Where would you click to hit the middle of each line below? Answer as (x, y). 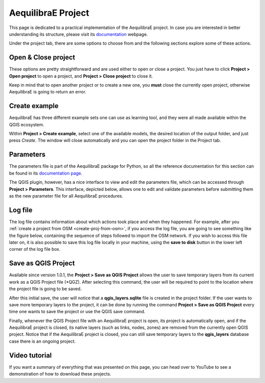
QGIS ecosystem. (26, 124)
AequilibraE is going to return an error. (48, 92)
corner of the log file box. (35, 249)
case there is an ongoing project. (42, 341)
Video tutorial (30, 355)
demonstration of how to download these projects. (60, 374)
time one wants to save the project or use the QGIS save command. (77, 312)
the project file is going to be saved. (45, 289)
